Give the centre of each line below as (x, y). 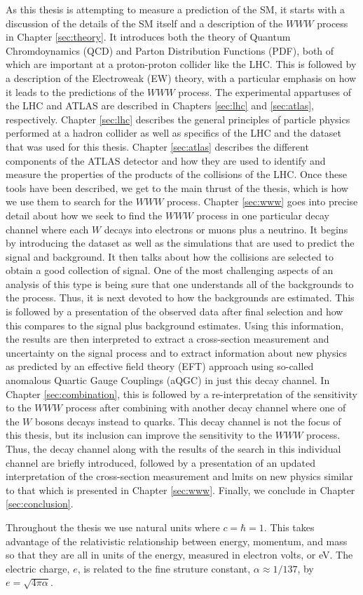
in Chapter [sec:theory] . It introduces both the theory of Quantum (148, 37)
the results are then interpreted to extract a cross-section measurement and (167, 339)
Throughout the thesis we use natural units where (113, 527)
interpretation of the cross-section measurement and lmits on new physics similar (179, 476)
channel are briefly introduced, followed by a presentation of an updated (161, 462)
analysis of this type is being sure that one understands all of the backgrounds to (180, 283)
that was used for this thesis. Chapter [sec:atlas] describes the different (157, 146)
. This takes (289, 527)
